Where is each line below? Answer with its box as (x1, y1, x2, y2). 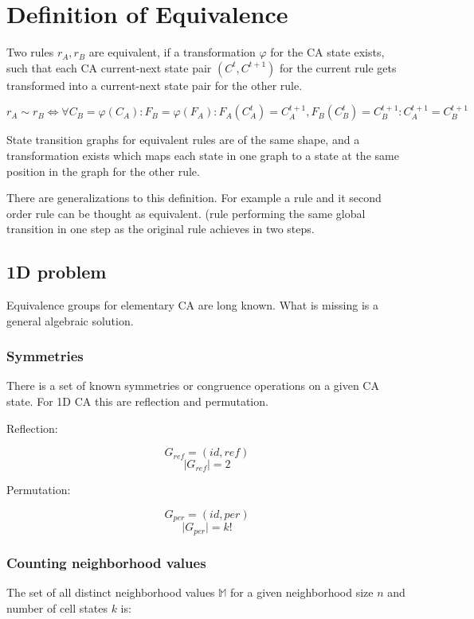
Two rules (6, 44, 54, 60)
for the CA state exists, (270, 44, 385, 60)
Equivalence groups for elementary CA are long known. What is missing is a (6, 297, 378, 313)
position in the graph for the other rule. (6, 162, 200, 179)
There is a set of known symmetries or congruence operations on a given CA (6, 377, 379, 394)
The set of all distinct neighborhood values (6, 583, 215, 600)
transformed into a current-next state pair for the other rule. (6, 76, 303, 93)
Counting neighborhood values (6, 552, 206, 572)
